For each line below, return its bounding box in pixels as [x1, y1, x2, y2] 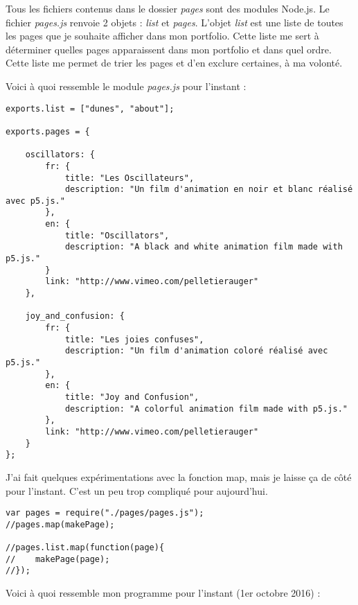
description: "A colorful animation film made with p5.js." [64, 403, 348, 414]
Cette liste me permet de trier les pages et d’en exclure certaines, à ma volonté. [6, 55, 343, 70]
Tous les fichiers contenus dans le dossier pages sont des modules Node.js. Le [6, 1, 330, 15]
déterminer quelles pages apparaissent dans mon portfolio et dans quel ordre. [6, 42, 332, 56]
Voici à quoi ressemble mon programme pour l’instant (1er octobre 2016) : [6, 586, 321, 600]
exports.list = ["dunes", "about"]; [6, 103, 174, 114]
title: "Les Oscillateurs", [64, 173, 195, 183]
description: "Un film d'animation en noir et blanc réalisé [64, 184, 353, 195]
